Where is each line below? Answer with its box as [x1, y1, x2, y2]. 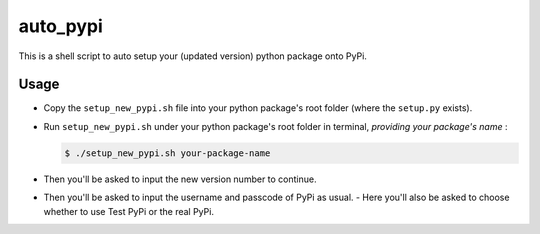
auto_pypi [18, 15, 104, 37]
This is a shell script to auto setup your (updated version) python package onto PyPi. [18, 50, 367, 62]
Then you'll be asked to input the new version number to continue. [43, 173, 317, 185]
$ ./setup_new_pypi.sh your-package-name [64, 147, 271, 159]
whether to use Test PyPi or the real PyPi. [43, 205, 215, 217]
